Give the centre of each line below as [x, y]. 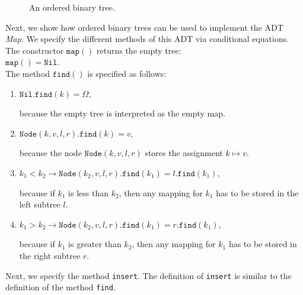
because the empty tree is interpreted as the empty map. [122, 113]
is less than [88, 192]
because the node [50, 153]
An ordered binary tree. [72, 7]
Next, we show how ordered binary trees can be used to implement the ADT [144, 27]
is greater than [95, 244]
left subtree [40, 204]
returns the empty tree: [139, 50]
